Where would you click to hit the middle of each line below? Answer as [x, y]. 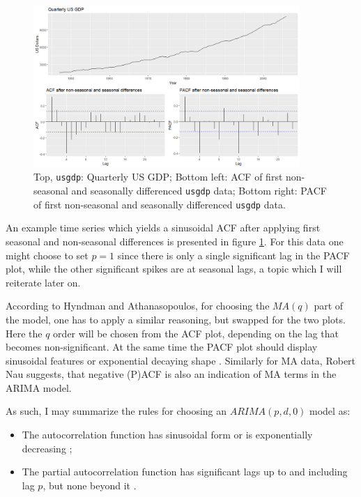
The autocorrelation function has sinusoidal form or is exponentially [167, 435]
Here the [24, 333]
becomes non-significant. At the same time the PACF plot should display [162, 347]
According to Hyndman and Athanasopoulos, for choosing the [138, 306]
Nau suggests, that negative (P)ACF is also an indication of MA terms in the [171, 374]
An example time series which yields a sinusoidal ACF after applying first [163, 228]
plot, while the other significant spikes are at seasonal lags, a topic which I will [174, 269]
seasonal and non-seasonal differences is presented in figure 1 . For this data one [175, 241]
